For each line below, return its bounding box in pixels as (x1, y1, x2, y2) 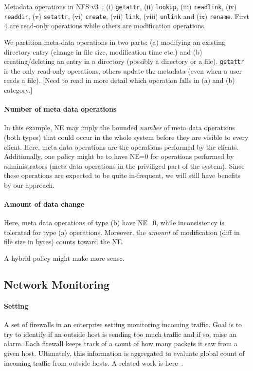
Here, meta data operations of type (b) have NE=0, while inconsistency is (4, 217, 224, 228)
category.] (4, 84, 33, 95)
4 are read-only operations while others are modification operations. (4, 20, 206, 31)
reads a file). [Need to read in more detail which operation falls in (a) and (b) (4, 75, 235, 85)
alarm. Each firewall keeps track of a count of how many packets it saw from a (4, 338, 238, 349)
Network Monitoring (4, 277, 110, 292)
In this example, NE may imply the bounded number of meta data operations (4, 122, 235, 133)
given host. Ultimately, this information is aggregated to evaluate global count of (4, 348, 245, 358)
